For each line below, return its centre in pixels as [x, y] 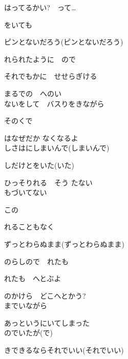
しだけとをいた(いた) [39, 165]
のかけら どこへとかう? [45, 295]
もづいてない [26, 192]
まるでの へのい [33, 93]
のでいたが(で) [28, 333]
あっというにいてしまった [47, 322]
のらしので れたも [36, 261]
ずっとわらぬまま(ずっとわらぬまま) [64, 244]
